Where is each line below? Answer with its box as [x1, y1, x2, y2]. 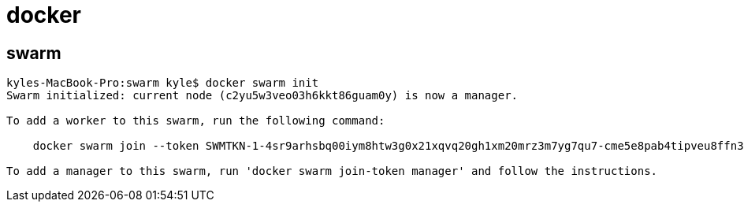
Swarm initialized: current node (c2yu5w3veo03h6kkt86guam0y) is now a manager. [6, 89, 519, 102]
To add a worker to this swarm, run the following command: [6, 114, 385, 128]
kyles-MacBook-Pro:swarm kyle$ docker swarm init [6, 76, 319, 90]
